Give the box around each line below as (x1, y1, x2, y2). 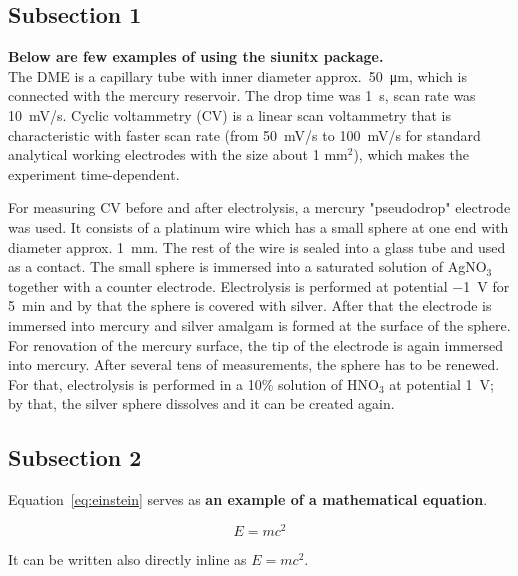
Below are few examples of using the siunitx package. (8, 46, 384, 67)
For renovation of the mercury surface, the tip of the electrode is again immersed (8, 334, 503, 355)
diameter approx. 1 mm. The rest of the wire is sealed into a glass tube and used (8, 236, 506, 257)
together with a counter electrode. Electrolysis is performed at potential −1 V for (8, 275, 510, 296)
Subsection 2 (8, 442, 142, 473)
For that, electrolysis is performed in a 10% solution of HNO (8, 373, 379, 394)
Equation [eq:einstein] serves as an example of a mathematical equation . (8, 489, 488, 510)
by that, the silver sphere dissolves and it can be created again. (8, 393, 395, 414)
